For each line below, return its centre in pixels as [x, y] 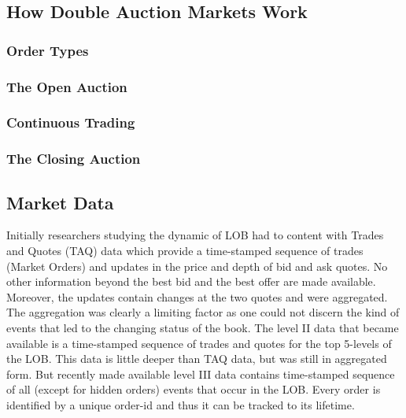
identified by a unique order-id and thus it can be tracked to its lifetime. [181, 404]
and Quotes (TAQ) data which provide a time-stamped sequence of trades [185, 250]
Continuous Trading [71, 122]
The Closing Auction [74, 159]
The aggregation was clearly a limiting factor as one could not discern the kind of [203, 312]
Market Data [60, 202]
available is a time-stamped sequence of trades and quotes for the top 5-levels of [199, 343]
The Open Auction [67, 86]
